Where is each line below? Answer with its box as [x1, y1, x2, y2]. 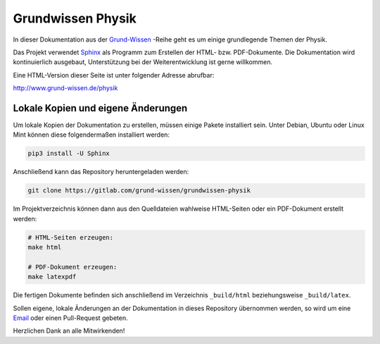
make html [27, 243, 62, 252]
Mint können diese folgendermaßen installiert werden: [13, 130, 170, 139]
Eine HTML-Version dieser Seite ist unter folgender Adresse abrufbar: [13, 70, 215, 79]
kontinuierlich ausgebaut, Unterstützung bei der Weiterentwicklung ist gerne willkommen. [13, 58, 273, 66]
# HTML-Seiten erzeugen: [27, 233, 114, 241]
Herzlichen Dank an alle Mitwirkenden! [13, 326, 125, 335]
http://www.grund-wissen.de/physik [13, 84, 118, 92]
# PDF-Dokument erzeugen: [27, 263, 118, 271]
